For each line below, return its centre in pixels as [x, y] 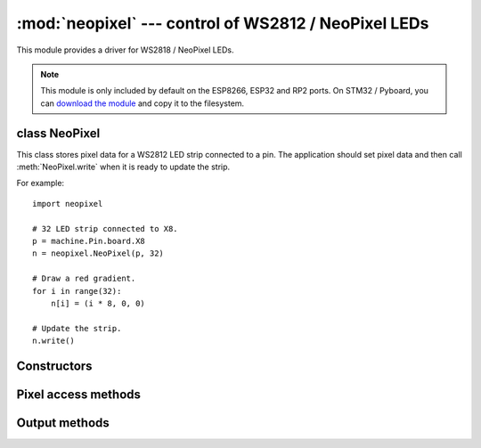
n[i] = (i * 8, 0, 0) [98, 303]
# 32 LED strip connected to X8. [105, 228]
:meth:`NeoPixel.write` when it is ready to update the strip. [123, 167]
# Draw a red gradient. [84, 279]
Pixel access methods [79, 394]
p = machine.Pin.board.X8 [89, 241]
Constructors [54, 366]
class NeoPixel [58, 133]
